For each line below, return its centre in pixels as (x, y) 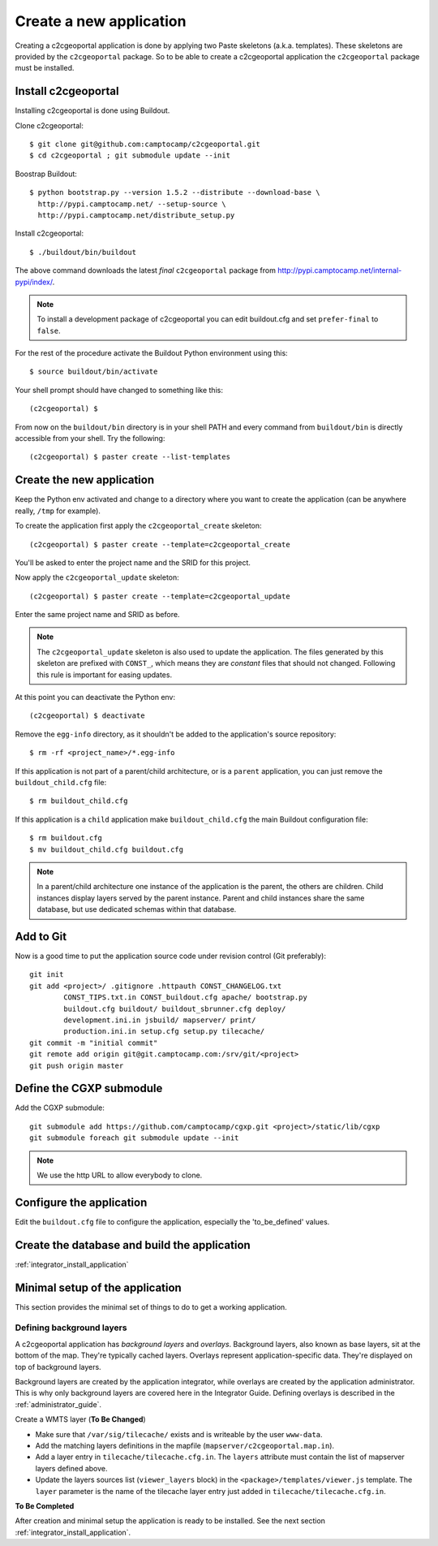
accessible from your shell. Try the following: (90, 438)
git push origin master (77, 1065)
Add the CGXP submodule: (60, 1108)
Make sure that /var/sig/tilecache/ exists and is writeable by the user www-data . (179, 1434)
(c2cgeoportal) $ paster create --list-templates (130, 457)
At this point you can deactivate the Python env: (95, 697)
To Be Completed (45, 1505)
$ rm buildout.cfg (66, 838)
